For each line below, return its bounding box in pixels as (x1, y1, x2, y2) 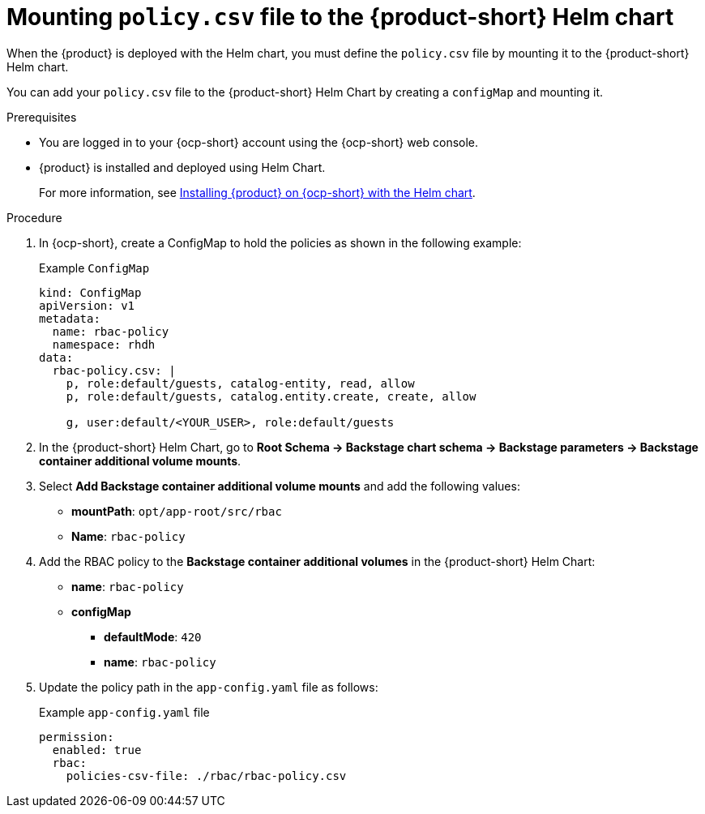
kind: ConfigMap (39, 285, 142, 299)
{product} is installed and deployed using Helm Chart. (39, 160, 326, 174)
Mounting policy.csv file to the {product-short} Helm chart (6, 3, 674, 31)
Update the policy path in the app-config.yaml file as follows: (39, 679, 378, 694)
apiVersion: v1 (39, 298, 135, 312)
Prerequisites (6, 109, 77, 124)
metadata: (39, 311, 100, 325)
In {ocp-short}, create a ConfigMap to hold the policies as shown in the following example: (39, 235, 522, 250)
